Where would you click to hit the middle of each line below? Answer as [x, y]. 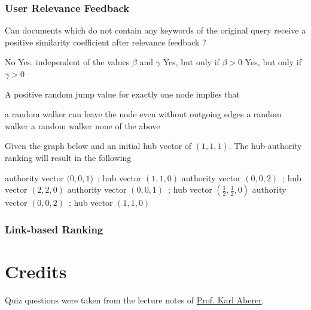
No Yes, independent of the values [67, 62]
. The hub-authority [265, 146]
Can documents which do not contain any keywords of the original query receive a [155, 30]
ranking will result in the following [68, 157]
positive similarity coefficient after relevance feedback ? [106, 42]
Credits [36, 271]
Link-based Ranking [54, 229]
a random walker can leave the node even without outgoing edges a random [143, 114]
